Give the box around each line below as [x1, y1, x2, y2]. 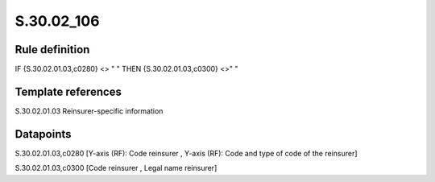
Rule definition [14, 43, 90, 56]
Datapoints [14, 127, 72, 141]
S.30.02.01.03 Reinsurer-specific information [14, 105, 164, 116]
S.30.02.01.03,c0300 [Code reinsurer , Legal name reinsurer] [14, 163, 217, 173]
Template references [14, 85, 122, 98]
